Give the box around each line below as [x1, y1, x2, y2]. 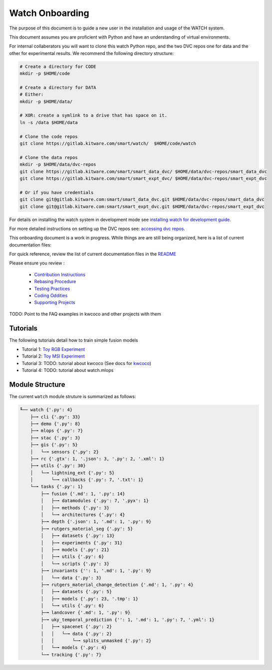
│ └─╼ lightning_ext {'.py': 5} [30, 470, 115, 475]
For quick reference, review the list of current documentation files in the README [9, 251, 177, 257]
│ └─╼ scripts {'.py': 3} [40, 560, 110, 566]
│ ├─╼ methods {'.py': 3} [40, 505, 110, 510]
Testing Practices [34, 285, 70, 291]
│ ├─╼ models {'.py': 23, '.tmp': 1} [40, 595, 138, 601]
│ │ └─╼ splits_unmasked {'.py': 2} [40, 638, 152, 643]
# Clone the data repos [19, 154, 78, 160]
